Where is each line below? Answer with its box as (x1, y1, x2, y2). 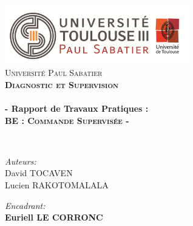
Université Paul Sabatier (5, 66, 103, 79)
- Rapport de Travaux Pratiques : (5, 102, 149, 115)
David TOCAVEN (5, 166, 73, 179)
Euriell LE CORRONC (5, 211, 103, 224)
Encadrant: (5, 199, 46, 211)
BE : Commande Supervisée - (5, 114, 129, 126)
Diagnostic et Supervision (5, 78, 119, 91)
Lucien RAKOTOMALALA (5, 179, 109, 191)
